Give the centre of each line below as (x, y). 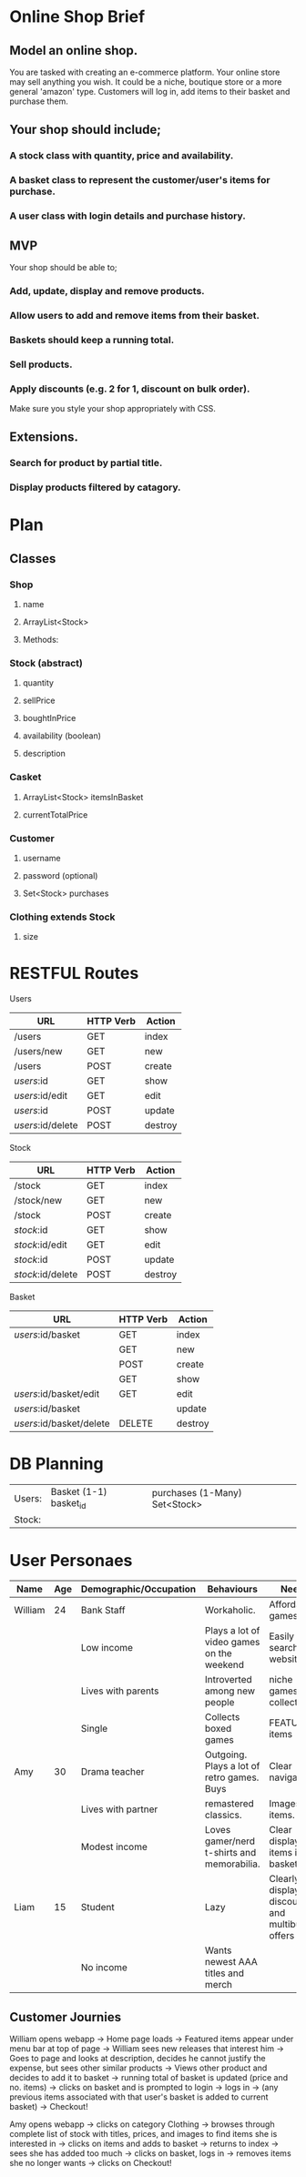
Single (94, 1729)
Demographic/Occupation (138, 1589)
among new (230, 1691)
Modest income (114, 1847)
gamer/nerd (230, 1841)
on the (218, 1653)
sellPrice (39, 701)
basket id (68, 1504)
